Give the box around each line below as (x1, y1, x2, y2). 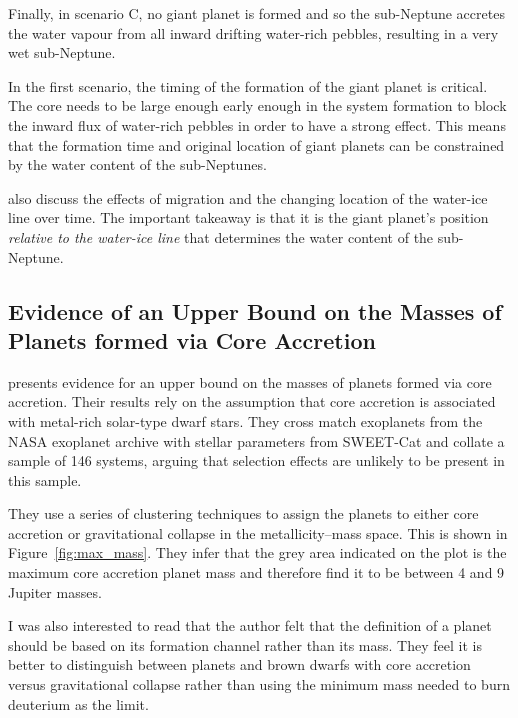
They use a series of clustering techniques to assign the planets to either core (8, 503, 479, 524)
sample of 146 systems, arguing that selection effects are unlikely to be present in (8, 450, 505, 471)
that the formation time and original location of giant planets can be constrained (8, 134, 505, 155)
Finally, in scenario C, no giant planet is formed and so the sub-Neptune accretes (8, 3, 505, 23)
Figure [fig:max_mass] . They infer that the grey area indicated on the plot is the (8, 542, 507, 563)
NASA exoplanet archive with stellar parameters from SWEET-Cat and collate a (8, 430, 505, 451)
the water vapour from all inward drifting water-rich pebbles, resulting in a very (8, 22, 499, 43)
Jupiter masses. (8, 581, 102, 602)
